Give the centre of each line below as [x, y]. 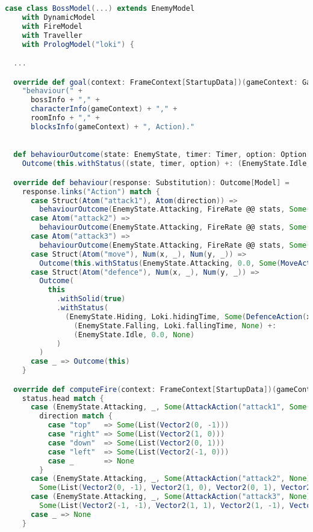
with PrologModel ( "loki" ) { [78, 44]
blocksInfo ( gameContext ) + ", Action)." [113, 127]
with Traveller [52, 35]
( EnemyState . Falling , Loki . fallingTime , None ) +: [175, 326]
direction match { [76, 416]
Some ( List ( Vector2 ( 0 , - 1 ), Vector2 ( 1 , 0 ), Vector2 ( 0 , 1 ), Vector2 [175, 488]
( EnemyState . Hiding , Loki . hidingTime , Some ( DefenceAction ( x [188, 316]
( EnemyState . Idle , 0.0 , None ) [134, 335]
